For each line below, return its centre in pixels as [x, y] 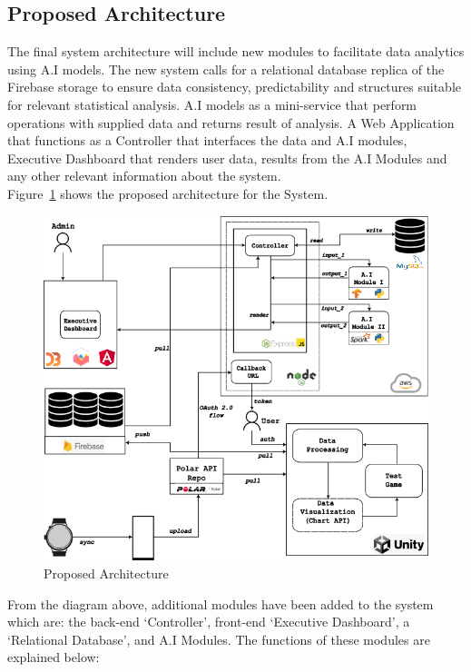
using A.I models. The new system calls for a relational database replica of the [226, 69]
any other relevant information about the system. [144, 176]
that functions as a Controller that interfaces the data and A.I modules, [207, 140]
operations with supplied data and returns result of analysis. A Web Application [231, 122]
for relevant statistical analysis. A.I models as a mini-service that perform [212, 104]
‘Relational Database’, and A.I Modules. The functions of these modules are [219, 639]
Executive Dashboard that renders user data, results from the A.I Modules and [227, 158]
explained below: [54, 657]
